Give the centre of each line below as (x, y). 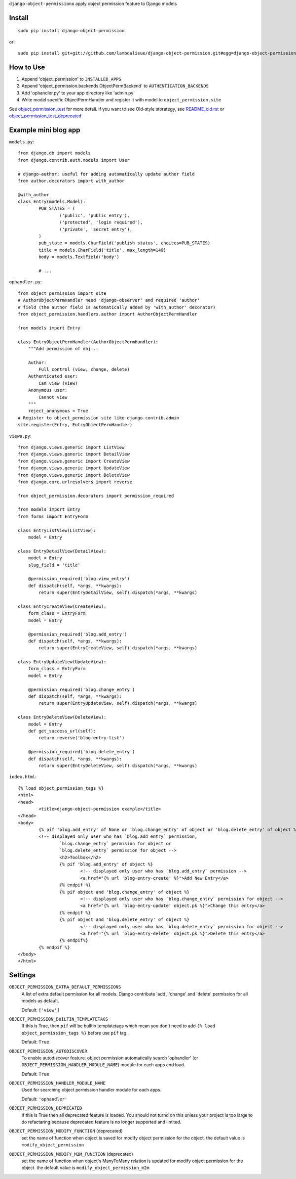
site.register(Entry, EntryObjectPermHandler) (75, 425)
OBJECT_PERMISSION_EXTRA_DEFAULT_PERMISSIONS (65, 987)
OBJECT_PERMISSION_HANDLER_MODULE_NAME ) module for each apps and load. (103, 1065)
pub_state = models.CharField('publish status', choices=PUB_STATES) (125, 243)
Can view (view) (58, 383)
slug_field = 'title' (54, 565)
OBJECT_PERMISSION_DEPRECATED (46, 1108)
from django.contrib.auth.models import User (74, 160)
